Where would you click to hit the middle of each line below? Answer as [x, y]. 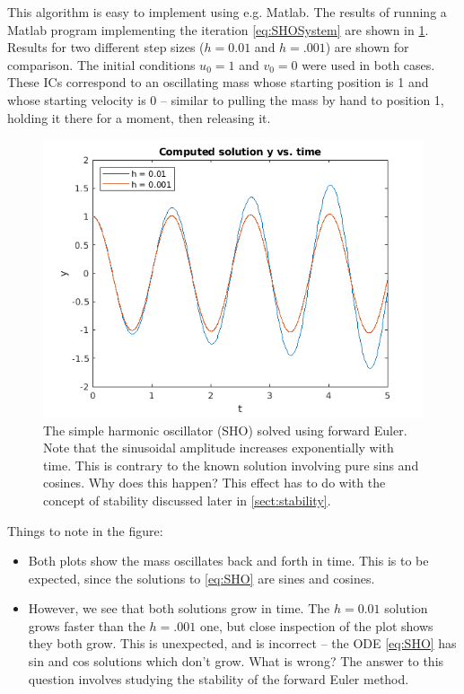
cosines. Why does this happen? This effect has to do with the [214, 483]
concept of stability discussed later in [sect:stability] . [187, 500]
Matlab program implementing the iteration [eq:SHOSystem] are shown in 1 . [218, 29]
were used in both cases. [368, 64]
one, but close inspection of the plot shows [316, 625]
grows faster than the [87, 625]
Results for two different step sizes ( [106, 47]
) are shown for [367, 47]
